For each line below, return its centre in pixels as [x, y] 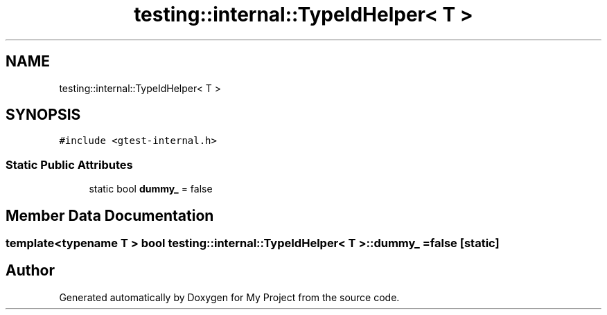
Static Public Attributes [69, 164]
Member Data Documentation [110, 215]
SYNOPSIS [43, 115]
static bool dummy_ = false [151, 189]
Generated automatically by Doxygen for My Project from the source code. [229, 297]
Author [30, 271]
